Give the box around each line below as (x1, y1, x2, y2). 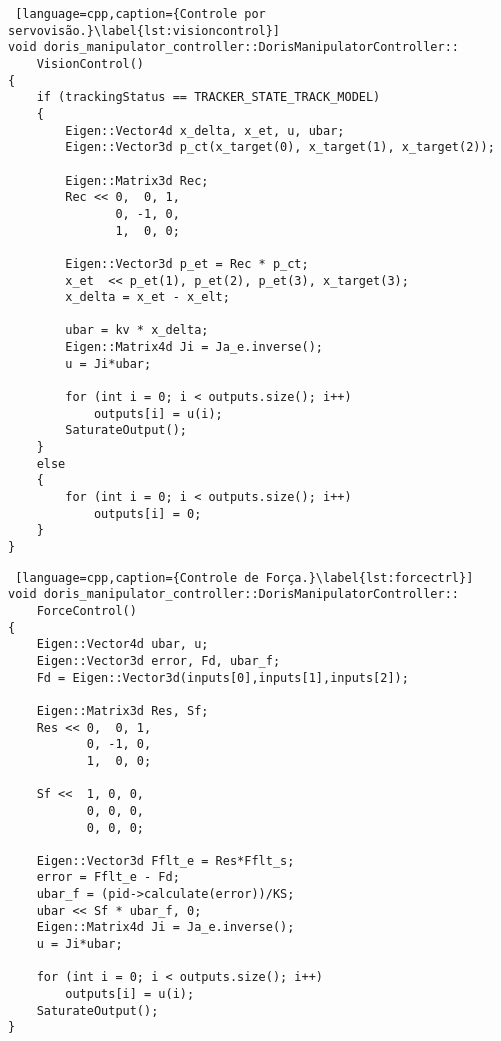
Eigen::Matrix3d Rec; (65, 173, 209, 188)
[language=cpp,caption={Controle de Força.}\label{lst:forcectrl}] (15, 570, 474, 585)
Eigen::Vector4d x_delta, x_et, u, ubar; (65, 123, 345, 138)
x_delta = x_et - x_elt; (65, 290, 230, 305)
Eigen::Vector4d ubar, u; (36, 637, 209, 652)
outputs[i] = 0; (93, 506, 202, 521)
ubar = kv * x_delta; (65, 323, 209, 338)
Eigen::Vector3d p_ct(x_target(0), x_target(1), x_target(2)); (65, 140, 495, 155)
